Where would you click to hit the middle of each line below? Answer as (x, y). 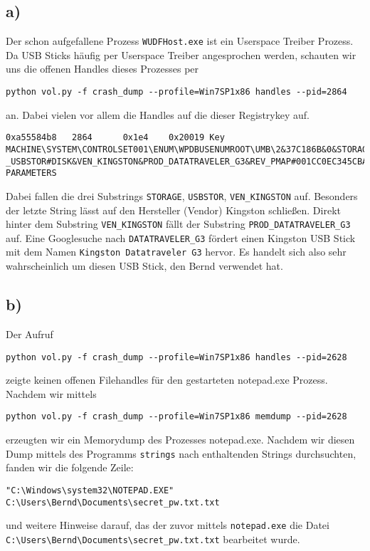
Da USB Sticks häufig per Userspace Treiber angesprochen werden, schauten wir (181, 54)
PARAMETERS (31, 173)
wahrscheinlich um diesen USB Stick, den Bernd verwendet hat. (144, 266)
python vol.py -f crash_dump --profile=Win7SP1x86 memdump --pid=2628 (176, 417)
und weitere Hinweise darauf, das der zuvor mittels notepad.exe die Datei (168, 525)
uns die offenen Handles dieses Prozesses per (102, 69)
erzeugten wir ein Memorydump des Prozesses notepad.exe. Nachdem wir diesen (180, 440)
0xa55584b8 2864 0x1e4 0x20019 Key (115, 138)
